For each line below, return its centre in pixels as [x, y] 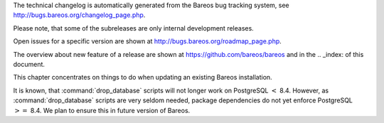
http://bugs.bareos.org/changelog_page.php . [79, 15]
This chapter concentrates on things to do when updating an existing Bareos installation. [143, 77]
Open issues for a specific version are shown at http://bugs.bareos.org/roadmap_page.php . [148, 41]
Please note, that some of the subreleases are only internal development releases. [133, 28]
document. [29, 64]
